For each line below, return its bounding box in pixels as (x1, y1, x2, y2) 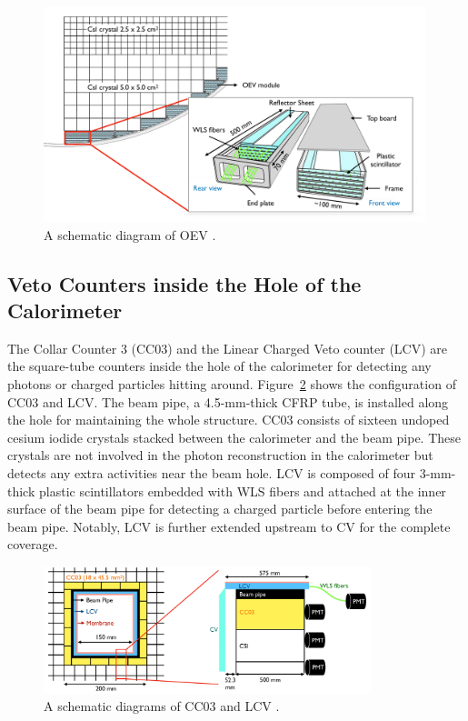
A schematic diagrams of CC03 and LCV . (44, 696, 280, 716)
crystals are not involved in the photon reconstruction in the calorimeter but (7, 446, 433, 465)
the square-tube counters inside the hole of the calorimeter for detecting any (7, 356, 432, 376)
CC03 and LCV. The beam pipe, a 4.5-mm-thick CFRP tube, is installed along (7, 392, 449, 411)
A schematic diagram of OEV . (44, 225, 216, 244)
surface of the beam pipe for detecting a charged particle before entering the (7, 499, 433, 518)
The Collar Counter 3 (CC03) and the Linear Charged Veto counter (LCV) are (7, 338, 448, 357)
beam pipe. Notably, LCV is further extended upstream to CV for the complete (7, 516, 451, 536)
